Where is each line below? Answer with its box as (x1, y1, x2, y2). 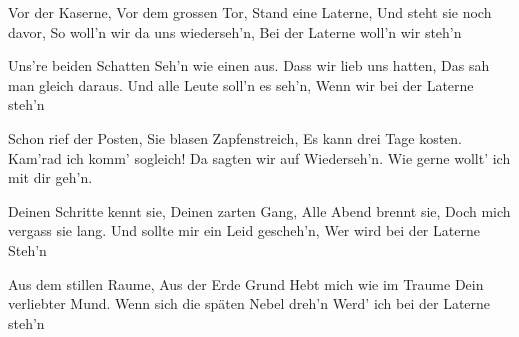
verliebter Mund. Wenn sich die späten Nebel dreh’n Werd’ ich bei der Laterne (8, 293, 491, 314)
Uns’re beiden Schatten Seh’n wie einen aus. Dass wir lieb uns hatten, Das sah (8, 55, 490, 76)
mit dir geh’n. (8, 167, 93, 188)
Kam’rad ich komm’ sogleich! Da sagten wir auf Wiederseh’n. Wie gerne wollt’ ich (8, 147, 511, 168)
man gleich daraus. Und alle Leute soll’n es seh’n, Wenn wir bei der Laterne (8, 74, 474, 95)
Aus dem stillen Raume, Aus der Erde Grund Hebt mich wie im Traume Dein (8, 273, 484, 294)
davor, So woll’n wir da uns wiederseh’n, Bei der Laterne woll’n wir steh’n (8, 21, 462, 42)
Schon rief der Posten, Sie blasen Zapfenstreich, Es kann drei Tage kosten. (8, 127, 462, 148)
